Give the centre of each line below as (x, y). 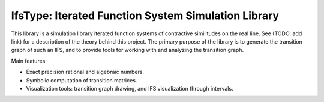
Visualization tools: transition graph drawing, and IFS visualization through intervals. (130, 88)
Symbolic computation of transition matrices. (82, 80)
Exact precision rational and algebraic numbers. (85, 72)
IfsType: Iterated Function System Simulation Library (145, 16)
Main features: (29, 61)
